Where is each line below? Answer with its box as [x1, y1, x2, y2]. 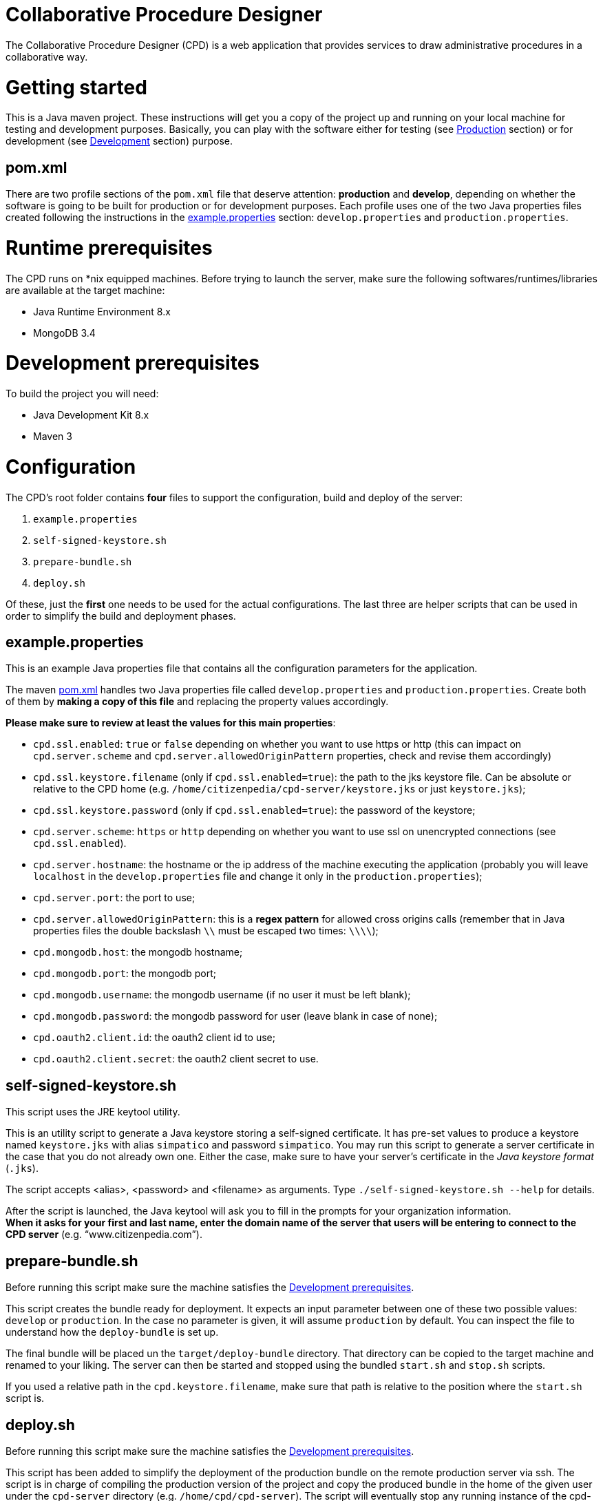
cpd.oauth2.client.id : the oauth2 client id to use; [33, 1031, 275, 1044]
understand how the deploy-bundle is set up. [6, 1326, 219, 1339]
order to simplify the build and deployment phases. [6, 609, 236, 622]
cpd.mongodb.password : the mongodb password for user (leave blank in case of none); [33, 1010, 438, 1022]
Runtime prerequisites [6, 235, 213, 260]
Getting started [6, 75, 147, 99]
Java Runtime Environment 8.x [33, 305, 171, 317]
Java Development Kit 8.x [33, 409, 149, 421]
